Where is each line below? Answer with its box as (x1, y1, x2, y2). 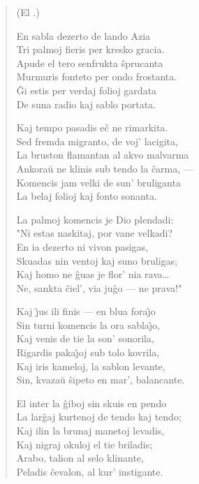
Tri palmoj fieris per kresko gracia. (16, 42, 165, 57)
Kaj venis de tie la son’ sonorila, (16, 331, 154, 346)
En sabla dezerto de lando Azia (16, 28, 151, 43)
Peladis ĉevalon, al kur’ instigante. (16, 464, 163, 478)
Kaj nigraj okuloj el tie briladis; (16, 437, 153, 451)
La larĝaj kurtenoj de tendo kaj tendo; (16, 409, 182, 424)
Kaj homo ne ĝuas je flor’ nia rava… (16, 267, 170, 281)
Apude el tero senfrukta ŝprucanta (16, 55, 163, 70)
